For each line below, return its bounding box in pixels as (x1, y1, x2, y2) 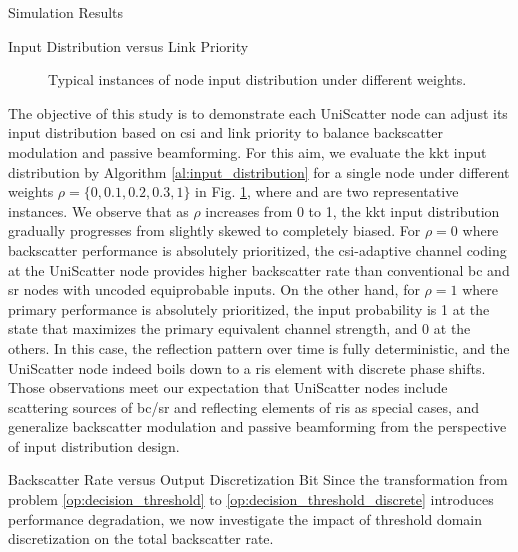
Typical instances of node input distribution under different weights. (48, 69, 467, 90)
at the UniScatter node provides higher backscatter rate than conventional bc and (8, 259, 510, 280)
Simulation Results (8, 2, 124, 22)
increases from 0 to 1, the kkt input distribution (205, 200, 500, 221)
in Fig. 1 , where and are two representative (195, 181, 459, 202)
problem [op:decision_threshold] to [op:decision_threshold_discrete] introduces (8, 489, 494, 510)
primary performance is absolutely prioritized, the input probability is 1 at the (8, 298, 490, 319)
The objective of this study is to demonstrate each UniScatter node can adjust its (8, 102, 508, 123)
